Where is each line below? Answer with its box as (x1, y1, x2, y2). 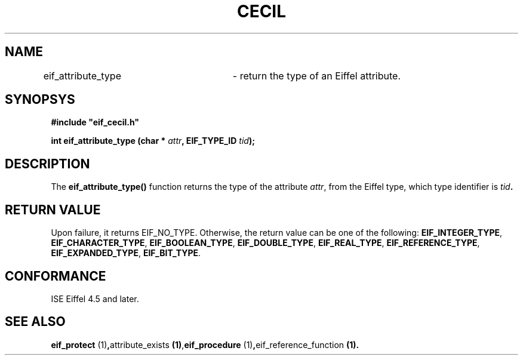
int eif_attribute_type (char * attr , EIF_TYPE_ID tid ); (51, 136, 255, 146)
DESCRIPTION (5, 156, 90, 171)
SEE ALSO (5, 314, 66, 330)
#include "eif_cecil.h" (51, 117, 140, 128)
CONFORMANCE (5, 268, 106, 284)
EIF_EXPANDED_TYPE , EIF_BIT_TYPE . (51, 248, 201, 259)
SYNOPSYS (5, 92, 75, 107)
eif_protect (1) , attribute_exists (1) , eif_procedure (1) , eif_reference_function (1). (51, 339, 359, 350)
